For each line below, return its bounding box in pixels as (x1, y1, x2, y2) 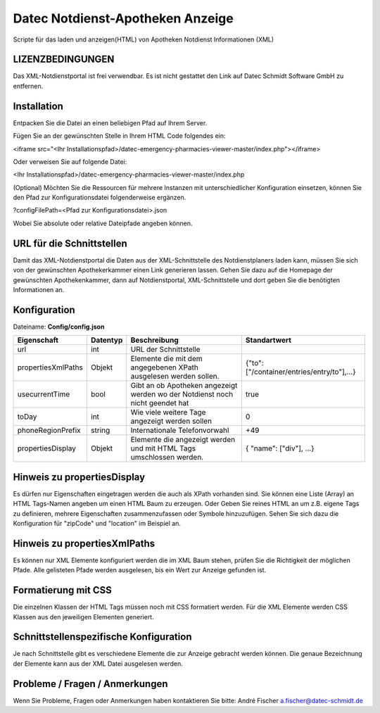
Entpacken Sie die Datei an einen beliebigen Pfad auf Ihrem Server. (13, 118, 208, 127)
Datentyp (90, 335, 123, 345)
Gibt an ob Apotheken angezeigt (130, 381, 238, 391)
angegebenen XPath (130, 362, 198, 372)
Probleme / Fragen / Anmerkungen (13, 678, 168, 690)
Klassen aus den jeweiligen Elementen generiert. (13, 612, 154, 621)
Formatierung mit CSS (13, 584, 113, 596)
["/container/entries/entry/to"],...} (245, 367, 356, 377)
